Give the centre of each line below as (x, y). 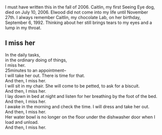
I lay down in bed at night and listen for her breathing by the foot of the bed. (81, 96)
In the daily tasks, (23, 55)
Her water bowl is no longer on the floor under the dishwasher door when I (80, 117)
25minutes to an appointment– (36, 70)
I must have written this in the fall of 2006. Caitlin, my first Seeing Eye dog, (80, 7)
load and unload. (22, 122)
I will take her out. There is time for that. (45, 76)
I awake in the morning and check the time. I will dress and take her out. (77, 106)
